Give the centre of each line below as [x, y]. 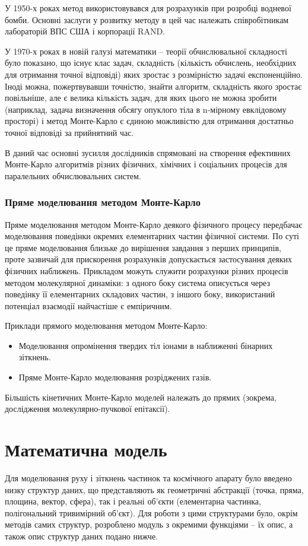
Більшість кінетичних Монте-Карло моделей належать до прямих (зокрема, [141, 397]
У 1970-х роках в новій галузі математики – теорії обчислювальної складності [146, 51]
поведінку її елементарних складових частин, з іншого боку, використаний [140, 294]
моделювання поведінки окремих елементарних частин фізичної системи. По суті [152, 236]
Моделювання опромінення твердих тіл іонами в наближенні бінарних [146, 345]
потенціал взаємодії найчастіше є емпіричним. [88, 305]
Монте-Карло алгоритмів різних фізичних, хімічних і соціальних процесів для [146, 164]
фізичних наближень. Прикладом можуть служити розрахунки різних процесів [147, 270]
